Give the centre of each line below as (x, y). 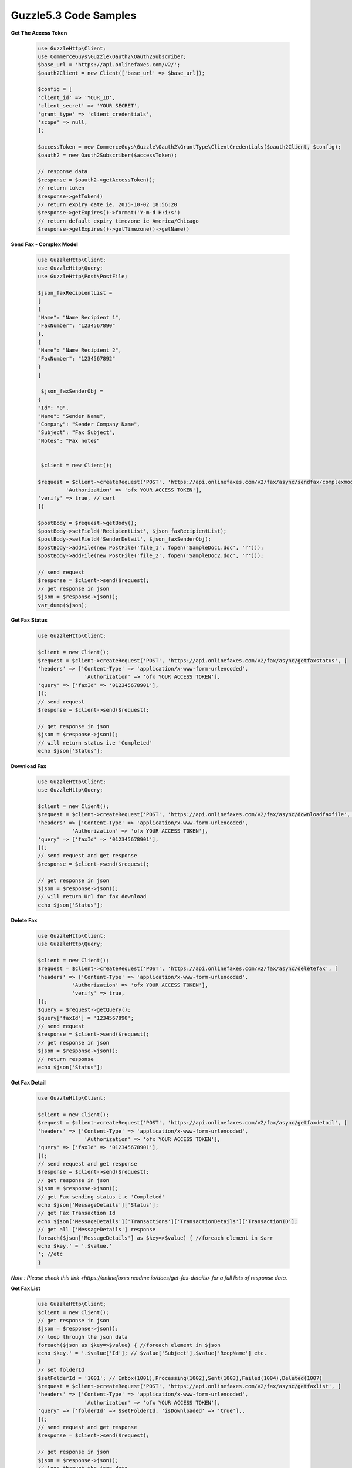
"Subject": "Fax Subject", (77, 432)
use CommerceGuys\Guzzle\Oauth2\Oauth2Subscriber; (112, 56)
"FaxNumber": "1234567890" (77, 326)
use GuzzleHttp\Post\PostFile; (83, 276)
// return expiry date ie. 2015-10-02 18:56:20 (107, 204)
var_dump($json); (63, 605)
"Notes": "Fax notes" (69, 441)
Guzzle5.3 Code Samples (74, 15)
